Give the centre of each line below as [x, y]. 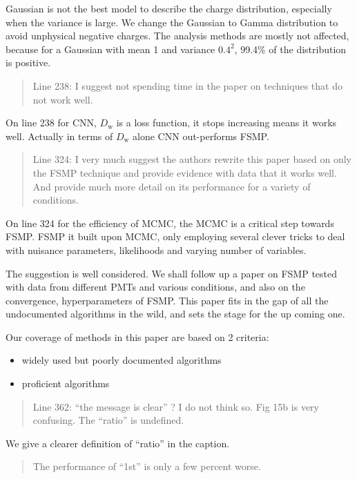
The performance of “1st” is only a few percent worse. [147, 466]
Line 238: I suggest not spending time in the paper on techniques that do [187, 85]
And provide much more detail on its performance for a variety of [172, 186]
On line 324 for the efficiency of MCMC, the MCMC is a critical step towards [170, 223]
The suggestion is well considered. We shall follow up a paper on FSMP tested [172, 273]
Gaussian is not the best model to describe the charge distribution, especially [169, 8]
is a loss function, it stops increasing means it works [226, 123]
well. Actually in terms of [59, 136]
